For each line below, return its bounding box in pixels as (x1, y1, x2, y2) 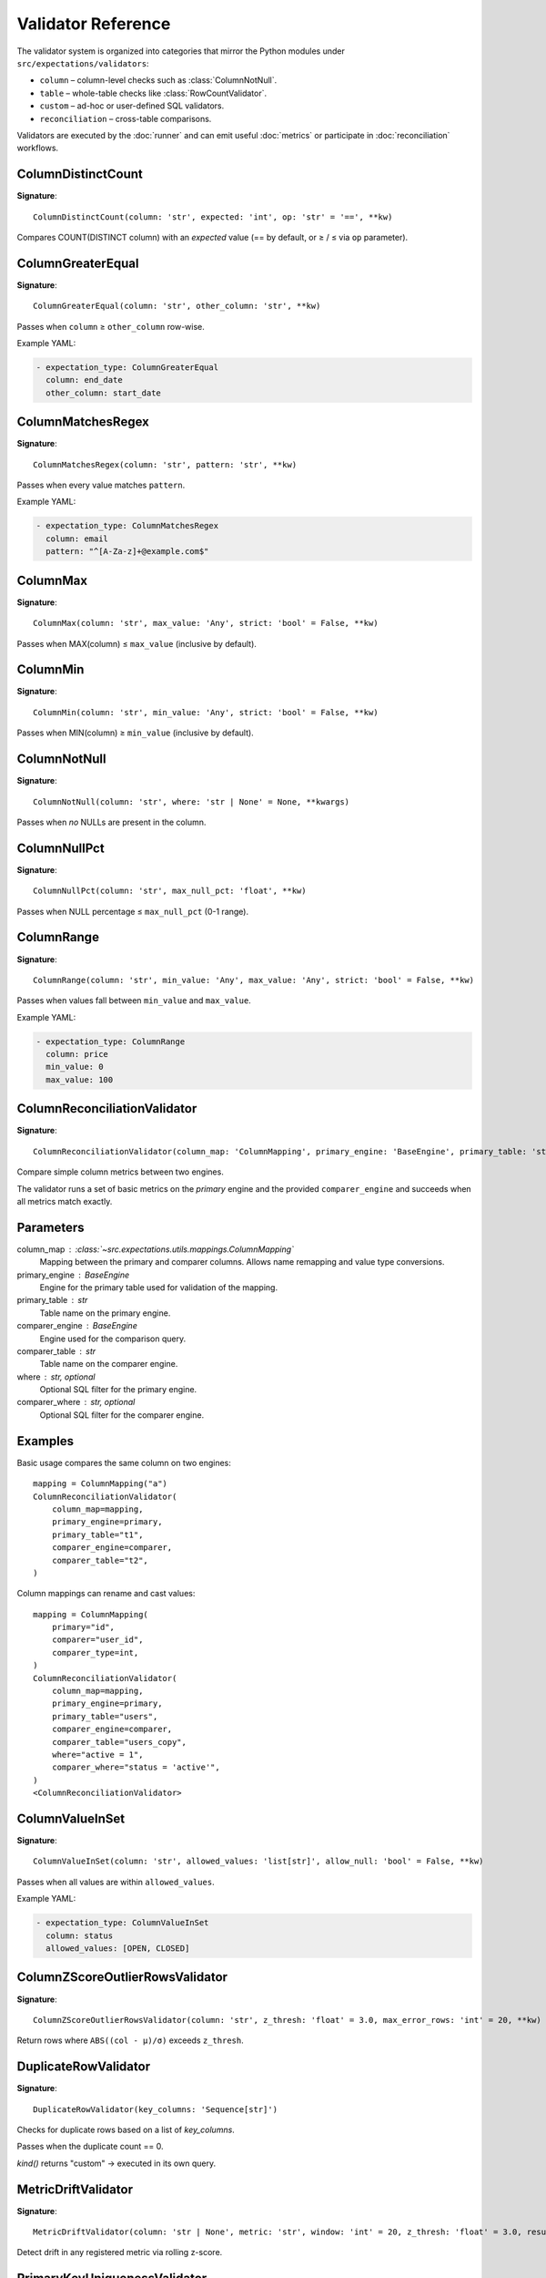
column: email (45, 533, 109, 544)
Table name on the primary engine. (39, 1308, 171, 1319)
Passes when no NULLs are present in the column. (16, 816, 207, 827)
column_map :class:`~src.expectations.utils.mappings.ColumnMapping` (16, 1244, 295, 1255)
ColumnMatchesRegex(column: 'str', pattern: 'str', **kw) (33, 459, 298, 469)
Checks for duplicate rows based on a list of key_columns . (16, 2124, 236, 2135)
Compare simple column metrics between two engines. (16, 1166, 225, 1177)
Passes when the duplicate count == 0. (16, 2141, 164, 2152)
